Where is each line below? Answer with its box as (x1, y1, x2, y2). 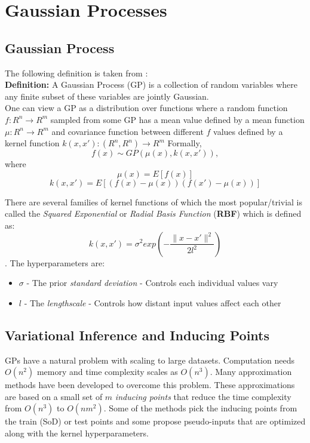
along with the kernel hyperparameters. (5, 426, 149, 439)
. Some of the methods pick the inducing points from (103, 402, 297, 414)
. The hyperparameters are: (5, 256, 105, 269)
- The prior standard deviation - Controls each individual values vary (26, 276, 278, 289)
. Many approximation (210, 365, 292, 378)
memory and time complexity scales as (36, 365, 178, 378)
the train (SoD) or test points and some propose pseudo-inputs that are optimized (5, 415, 306, 427)
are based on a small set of (5, 390, 103, 402)
